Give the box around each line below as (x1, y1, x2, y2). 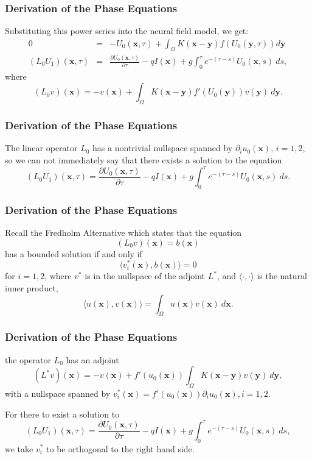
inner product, (5, 282, 58, 294)
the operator (5, 353, 51, 366)
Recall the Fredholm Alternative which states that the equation (5, 226, 242, 239)
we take (5, 442, 33, 455)
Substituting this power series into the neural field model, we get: (5, 24, 249, 37)
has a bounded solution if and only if (5, 247, 142, 260)
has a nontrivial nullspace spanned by (92, 141, 233, 154)
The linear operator (5, 141, 78, 154)
